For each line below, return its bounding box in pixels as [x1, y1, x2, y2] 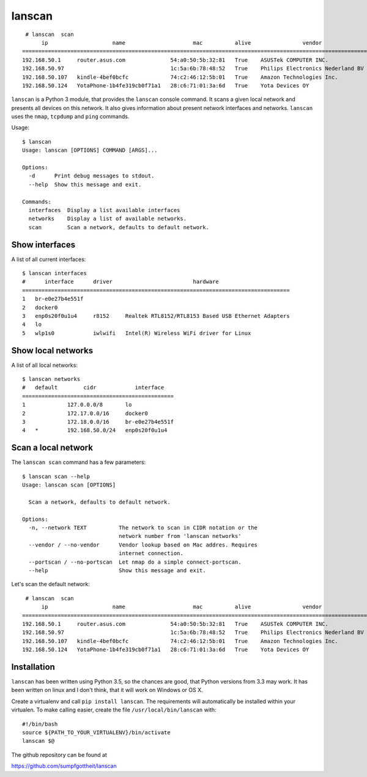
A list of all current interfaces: [11, 256, 86, 263]
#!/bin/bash [22, 720, 58, 727]
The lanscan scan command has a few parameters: [11, 458, 146, 466]
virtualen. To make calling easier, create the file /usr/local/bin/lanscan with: [11, 706, 217, 713]
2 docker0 [22, 304, 58, 311]
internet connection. [118, 550, 183, 557]
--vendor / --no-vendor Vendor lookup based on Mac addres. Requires [28, 541, 258, 548]
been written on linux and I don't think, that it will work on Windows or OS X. [11, 687, 203, 694]
